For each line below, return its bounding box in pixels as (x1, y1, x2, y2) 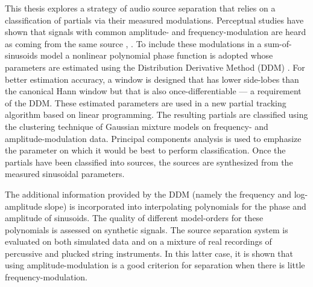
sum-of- (264, 37, 292, 50)
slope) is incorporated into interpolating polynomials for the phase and (45, 199, 306, 212)
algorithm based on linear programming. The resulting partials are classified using (5, 108, 308, 121)
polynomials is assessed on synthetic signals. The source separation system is (5, 223, 288, 236)
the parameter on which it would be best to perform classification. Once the (5, 144, 286, 156)
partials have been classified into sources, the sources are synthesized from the (5, 155, 293, 168)
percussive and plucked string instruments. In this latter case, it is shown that (5, 247, 294, 259)
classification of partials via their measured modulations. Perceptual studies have (5, 13, 304, 26)
